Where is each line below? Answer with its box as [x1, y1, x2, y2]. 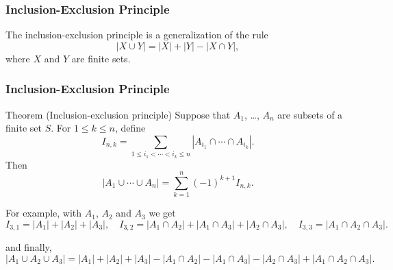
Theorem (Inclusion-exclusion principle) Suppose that [5, 107, 231, 121]
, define [114, 121, 146, 135]
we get [149, 206, 176, 220]
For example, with [5, 206, 82, 220]
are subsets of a [277, 107, 343, 121]
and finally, [5, 240, 52, 254]
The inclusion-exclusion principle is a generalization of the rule [5, 27, 268, 42]
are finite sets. [71, 51, 131, 65]
